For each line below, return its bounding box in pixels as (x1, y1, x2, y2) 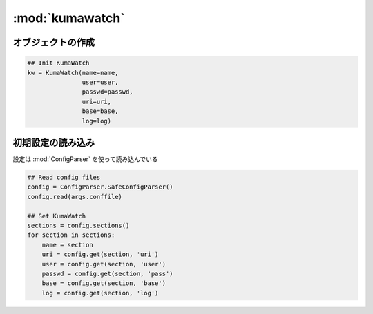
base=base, (82, 107, 119, 115)
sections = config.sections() (27, 221, 130, 229)
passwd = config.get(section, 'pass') (41, 269, 173, 278)
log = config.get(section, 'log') (41, 289, 159, 297)
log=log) (82, 117, 112, 125)
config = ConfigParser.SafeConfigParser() (27, 183, 173, 191)
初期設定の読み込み (12, 136, 95, 148)
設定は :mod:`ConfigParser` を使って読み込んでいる (12, 155, 158, 163)
